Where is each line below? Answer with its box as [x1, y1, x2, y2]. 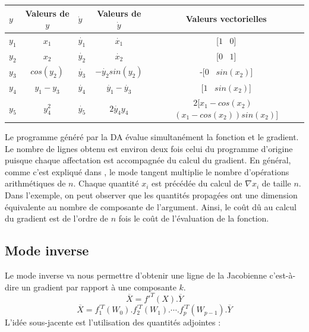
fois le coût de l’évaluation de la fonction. [118, 212, 269, 225]
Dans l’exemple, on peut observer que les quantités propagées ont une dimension [5, 188, 298, 201]
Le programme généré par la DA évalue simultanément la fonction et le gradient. [5, 131, 299, 143]
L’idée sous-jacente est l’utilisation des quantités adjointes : [5, 316, 221, 328]
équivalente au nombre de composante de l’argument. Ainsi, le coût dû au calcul [5, 200, 297, 213]
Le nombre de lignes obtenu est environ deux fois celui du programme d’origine [5, 142, 293, 154]
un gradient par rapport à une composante [21, 280, 176, 293]
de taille [261, 177, 291, 189]
